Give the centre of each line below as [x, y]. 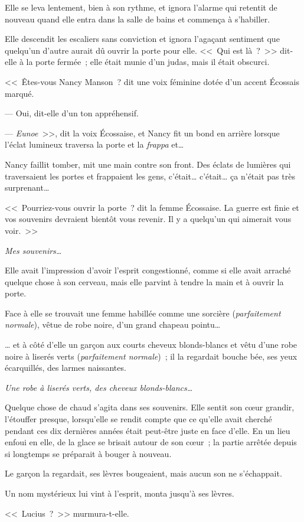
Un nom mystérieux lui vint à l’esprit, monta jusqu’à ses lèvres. [120, 493]
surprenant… [27, 187]
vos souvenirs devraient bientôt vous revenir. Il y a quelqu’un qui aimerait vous [148, 219]
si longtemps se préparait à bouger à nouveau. [88, 453]
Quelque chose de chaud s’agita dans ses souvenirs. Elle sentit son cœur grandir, [150, 407]
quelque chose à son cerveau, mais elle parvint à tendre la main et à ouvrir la [144, 281]
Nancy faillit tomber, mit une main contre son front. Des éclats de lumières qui [148, 164]
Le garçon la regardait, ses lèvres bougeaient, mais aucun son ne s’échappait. [143, 473]
